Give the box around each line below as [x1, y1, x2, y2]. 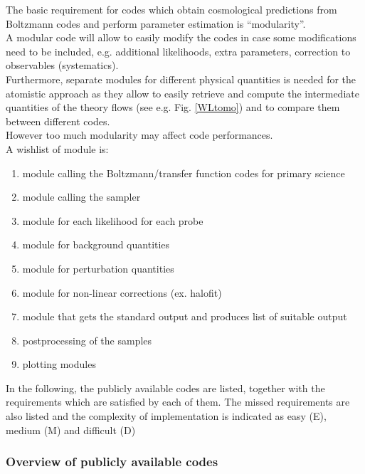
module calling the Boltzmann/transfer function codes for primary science [22, 165, 345, 180]
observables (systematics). [6, 58, 119, 73]
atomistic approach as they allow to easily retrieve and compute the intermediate [6, 85, 359, 100]
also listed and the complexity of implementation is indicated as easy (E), [6, 409, 327, 423]
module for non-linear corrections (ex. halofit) [22, 285, 222, 300]
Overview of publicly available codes [6, 453, 218, 470]
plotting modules [22, 357, 96, 372]
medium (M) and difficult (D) [6, 422, 136, 437]
